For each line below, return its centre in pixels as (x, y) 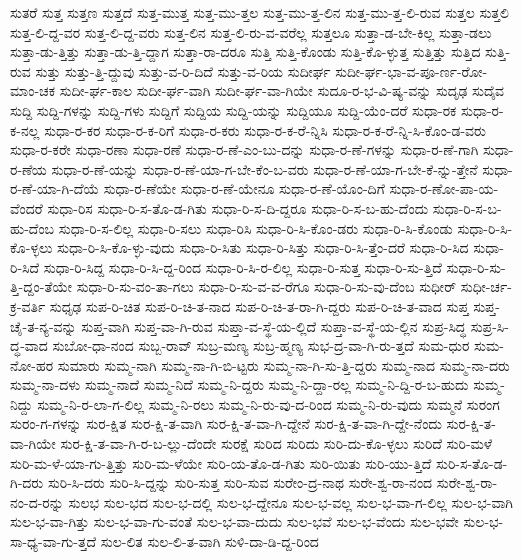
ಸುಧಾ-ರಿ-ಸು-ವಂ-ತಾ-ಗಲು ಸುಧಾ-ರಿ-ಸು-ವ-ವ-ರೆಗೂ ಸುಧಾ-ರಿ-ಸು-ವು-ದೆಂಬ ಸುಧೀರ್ (266, 286)
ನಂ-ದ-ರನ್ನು (37, 501)
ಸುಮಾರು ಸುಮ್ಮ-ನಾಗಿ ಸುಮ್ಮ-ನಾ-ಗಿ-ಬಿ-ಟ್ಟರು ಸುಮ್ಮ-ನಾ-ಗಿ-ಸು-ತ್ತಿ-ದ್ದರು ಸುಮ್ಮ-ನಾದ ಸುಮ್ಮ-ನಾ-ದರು (283, 364)
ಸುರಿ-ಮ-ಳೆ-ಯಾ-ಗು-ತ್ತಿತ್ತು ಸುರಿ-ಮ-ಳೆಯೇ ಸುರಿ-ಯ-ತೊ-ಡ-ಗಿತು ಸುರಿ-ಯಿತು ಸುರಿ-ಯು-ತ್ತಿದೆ (221, 462)
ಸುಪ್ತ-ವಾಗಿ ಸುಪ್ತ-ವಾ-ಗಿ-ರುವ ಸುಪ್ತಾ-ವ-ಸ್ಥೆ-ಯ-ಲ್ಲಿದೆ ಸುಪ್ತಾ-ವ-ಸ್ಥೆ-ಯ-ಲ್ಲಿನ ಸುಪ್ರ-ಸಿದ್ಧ (274, 325)
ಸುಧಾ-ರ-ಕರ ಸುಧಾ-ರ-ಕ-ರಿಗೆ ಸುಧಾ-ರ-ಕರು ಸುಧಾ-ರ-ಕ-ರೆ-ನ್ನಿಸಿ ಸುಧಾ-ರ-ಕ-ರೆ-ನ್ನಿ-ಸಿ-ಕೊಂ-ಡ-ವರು (265, 129)
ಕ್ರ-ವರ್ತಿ (28, 305)
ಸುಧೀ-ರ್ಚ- (486, 286)
